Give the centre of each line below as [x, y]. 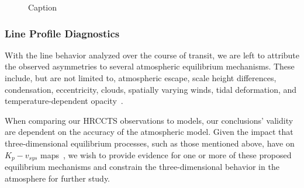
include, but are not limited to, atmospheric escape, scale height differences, [141, 78]
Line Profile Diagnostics [62, 33]
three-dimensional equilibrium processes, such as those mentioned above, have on [150, 143]
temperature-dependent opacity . [64, 101]
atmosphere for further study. [58, 178]
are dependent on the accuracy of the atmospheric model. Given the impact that [149, 132]
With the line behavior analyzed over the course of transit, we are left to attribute [152, 55]
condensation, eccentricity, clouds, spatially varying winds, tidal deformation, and [151, 89]
